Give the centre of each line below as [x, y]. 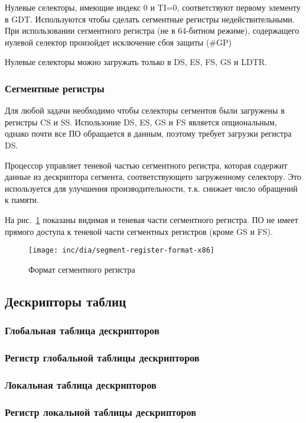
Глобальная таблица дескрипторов [82, 330]
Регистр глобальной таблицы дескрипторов [102, 357]
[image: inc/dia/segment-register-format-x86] [121, 251]
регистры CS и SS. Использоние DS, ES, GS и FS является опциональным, [141, 122]
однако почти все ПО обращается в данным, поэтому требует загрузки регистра [148, 133]
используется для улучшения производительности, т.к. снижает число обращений [151, 188]
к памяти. [22, 200]
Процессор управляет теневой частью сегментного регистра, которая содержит [146, 165]
